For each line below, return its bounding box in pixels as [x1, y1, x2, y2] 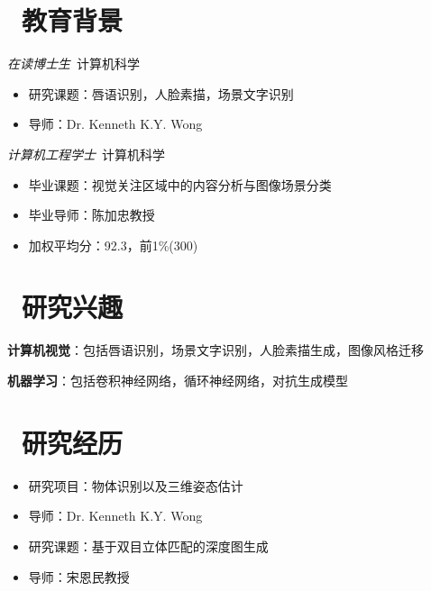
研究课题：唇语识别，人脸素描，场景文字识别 [28, 84, 294, 103]
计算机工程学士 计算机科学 [7, 144, 165, 163]
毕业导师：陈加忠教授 [28, 205, 155, 224]
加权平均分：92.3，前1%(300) [28, 235, 198, 254]
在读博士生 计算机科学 [7, 54, 140, 73]
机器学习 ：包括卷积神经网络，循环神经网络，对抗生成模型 [7, 371, 348, 389]
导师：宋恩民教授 [28, 567, 130, 586]
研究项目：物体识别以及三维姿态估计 [28, 476, 243, 495]
